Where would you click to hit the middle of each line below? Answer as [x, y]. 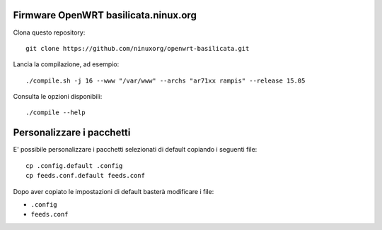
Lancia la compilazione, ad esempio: [66, 64]
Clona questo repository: [49, 32]
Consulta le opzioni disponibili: [58, 97]
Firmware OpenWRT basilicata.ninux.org [105, 15]
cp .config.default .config [74, 165]
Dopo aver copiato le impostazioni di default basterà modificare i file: [114, 191]
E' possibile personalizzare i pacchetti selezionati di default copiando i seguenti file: [135, 150]
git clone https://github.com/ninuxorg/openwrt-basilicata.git [138, 48]
